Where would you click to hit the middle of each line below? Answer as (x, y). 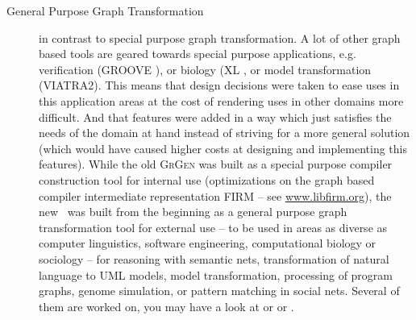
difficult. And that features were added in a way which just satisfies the (215, 116)
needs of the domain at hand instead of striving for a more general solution (225, 133)
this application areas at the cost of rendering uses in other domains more (221, 100)
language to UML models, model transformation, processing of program (216, 274)
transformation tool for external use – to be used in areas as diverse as (213, 227)
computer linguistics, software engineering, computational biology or (208, 243)
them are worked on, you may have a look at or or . (166, 306)
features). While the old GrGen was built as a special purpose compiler (216, 164)
